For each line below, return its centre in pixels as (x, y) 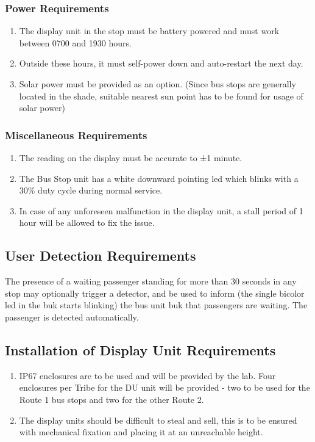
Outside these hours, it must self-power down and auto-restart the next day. (161, 63)
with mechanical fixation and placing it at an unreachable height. (141, 432)
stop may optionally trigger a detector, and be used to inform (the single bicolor (155, 293)
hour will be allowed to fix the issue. (87, 223)
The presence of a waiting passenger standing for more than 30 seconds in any (151, 281)
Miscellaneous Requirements (76, 135)
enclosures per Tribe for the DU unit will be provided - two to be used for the (165, 387)
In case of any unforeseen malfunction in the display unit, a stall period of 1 (161, 210)
